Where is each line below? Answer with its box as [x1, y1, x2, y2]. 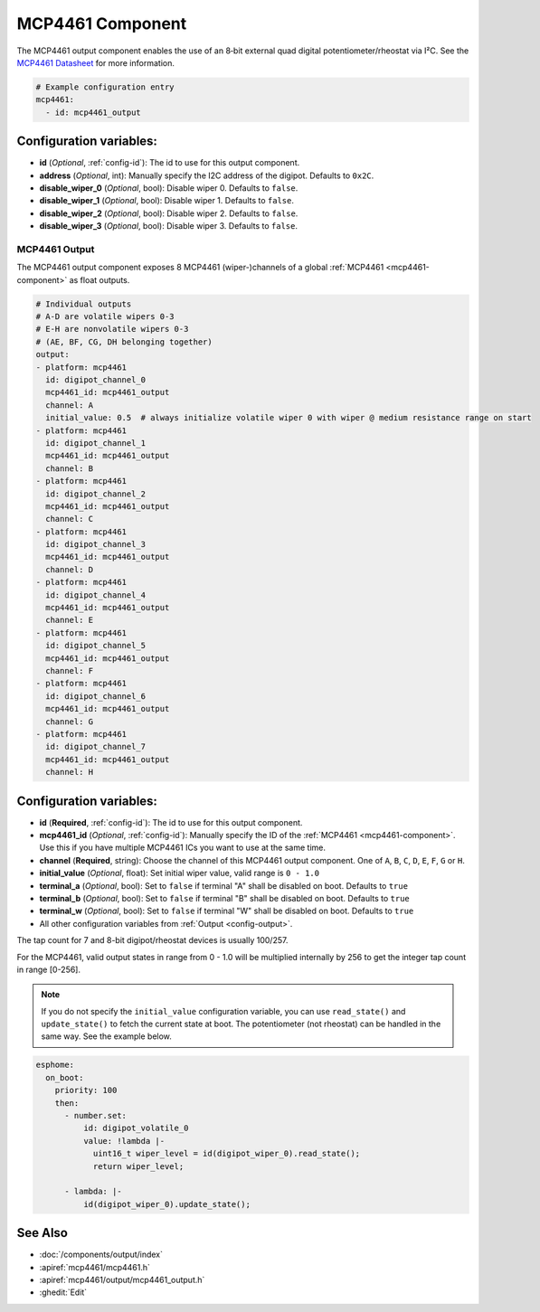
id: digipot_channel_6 [45, 691, 147, 701]
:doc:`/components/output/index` [39, 1249, 163, 1260]
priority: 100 [54, 1085, 118, 1096]
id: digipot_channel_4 [45, 590, 147, 600]
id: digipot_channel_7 [45, 741, 147, 752]
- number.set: [64, 1110, 127, 1121]
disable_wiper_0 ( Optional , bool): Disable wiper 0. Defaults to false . [39, 182, 298, 193]
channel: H [45, 767, 94, 778]
